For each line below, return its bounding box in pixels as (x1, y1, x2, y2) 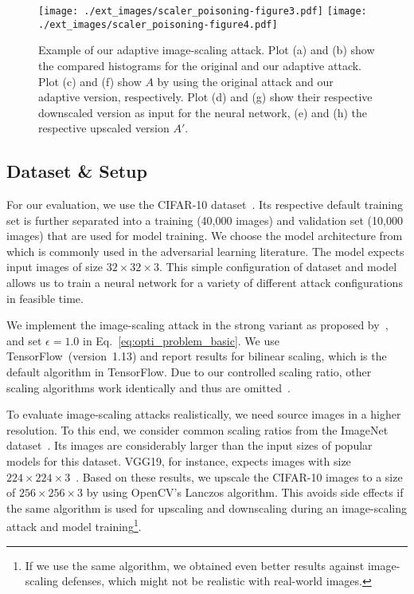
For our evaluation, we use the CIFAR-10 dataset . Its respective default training (6, 196, 404, 213)
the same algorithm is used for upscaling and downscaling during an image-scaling (6, 499, 408, 516)
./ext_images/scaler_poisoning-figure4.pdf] (38, 18, 278, 30)
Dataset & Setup (6, 159, 147, 183)
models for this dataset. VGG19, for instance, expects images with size (6, 452, 351, 469)
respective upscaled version (38, 120, 170, 136)
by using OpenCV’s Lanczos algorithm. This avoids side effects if (86, 484, 404, 501)
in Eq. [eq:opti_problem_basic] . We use (82, 332, 279, 348)
